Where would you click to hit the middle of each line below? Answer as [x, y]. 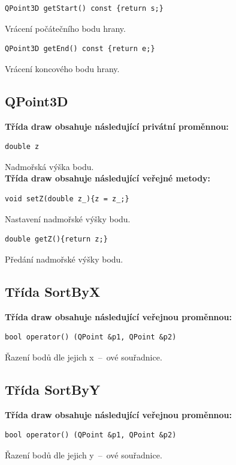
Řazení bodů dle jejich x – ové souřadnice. [84, 357]
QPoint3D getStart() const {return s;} [84, 8]
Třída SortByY [53, 389]
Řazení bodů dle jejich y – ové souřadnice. [84, 454]
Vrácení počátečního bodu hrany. [65, 28]
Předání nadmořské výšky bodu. [64, 259]
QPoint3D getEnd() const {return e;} [80, 49]
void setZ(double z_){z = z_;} [67, 199]
